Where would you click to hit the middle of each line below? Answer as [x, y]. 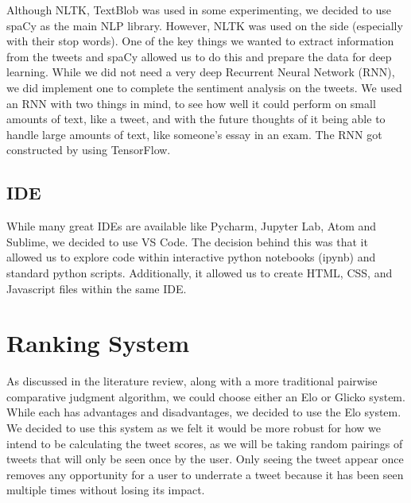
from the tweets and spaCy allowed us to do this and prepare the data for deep [199, 56]
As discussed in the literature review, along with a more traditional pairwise [192, 381]
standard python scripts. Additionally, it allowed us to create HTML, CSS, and [200, 272]
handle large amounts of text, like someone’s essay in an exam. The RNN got [194, 134]
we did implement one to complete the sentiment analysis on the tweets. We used [204, 87]
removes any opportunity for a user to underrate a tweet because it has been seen [205, 474]
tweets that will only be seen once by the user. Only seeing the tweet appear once [205, 459]
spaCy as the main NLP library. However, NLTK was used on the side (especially [205, 25]
